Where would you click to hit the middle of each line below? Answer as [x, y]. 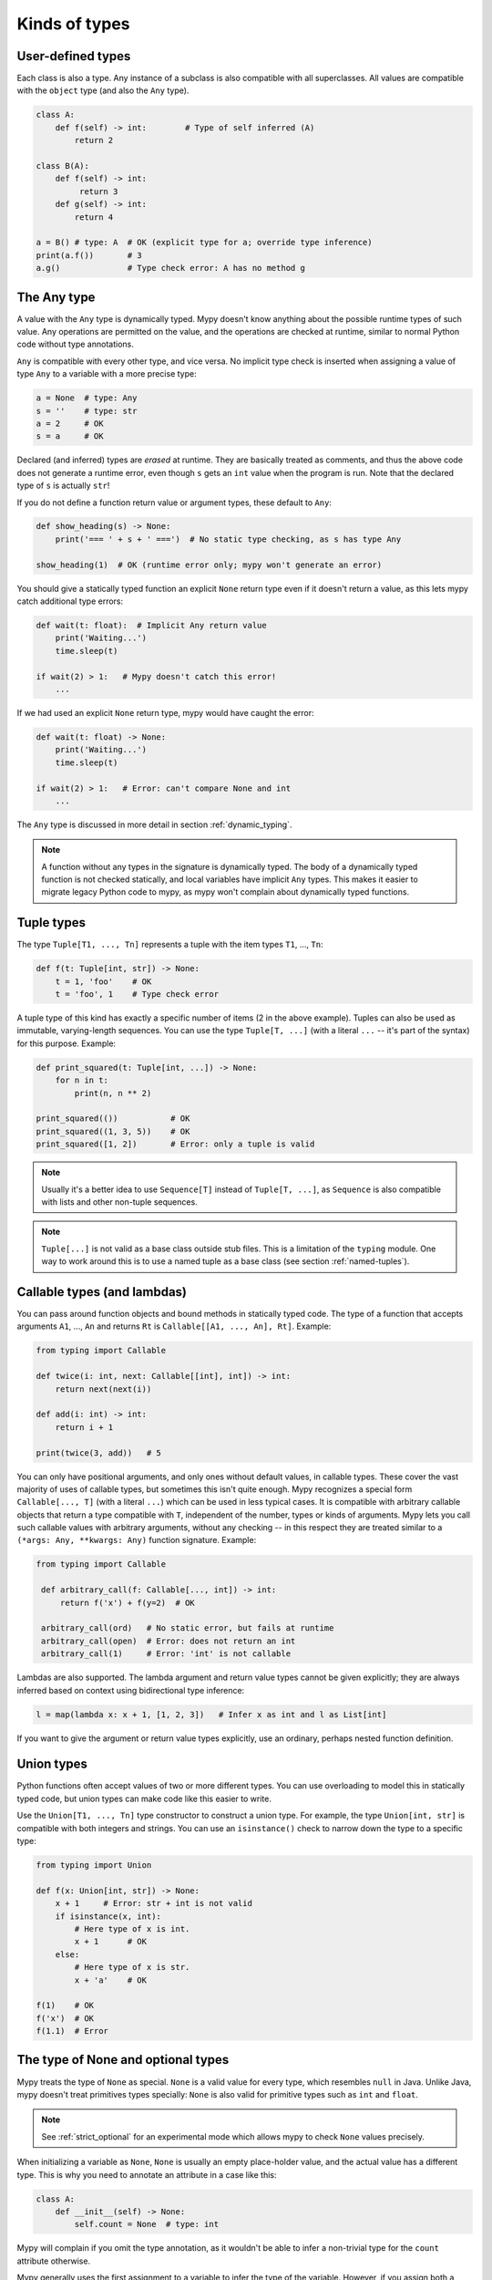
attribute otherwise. [54, 2261]
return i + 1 [84, 1427]
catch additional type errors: [70, 601]
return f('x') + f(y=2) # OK [127, 1602]
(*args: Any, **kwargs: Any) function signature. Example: [137, 1540]
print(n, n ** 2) [113, 1093]
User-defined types [74, 56]
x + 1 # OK [111, 1942]
